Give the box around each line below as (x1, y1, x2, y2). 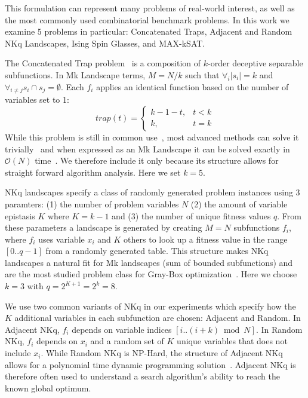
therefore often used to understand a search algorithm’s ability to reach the (5, 370, 280, 382)
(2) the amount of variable (190, 197, 288, 210)
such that (185, 68, 220, 81)
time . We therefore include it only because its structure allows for (35, 154, 279, 167)
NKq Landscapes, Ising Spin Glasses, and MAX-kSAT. (5, 36, 205, 49)
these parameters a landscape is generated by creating (5, 221, 202, 234)
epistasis (5, 209, 35, 222)
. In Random (255, 323, 303, 335)
